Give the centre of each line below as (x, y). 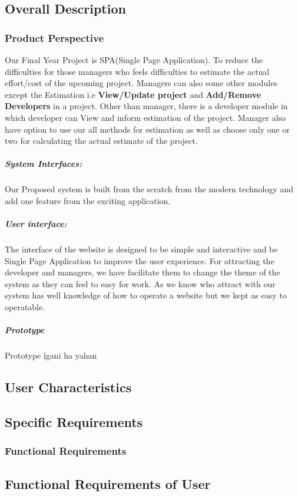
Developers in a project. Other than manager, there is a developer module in (146, 106)
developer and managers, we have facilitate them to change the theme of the (143, 272)
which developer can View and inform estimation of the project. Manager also (145, 117)
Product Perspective (54, 37)
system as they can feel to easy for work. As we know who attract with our (140, 283)
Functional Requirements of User (108, 483)
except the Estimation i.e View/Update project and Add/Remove (133, 94)
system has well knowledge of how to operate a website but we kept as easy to (146, 295)
